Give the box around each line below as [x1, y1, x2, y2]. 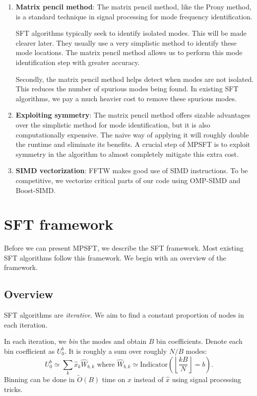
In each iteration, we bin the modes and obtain [4, 336, 147, 346]
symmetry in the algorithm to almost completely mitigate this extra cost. [15, 148, 239, 159]
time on [102, 374, 126, 385]
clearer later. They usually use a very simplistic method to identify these [15, 37, 237, 48]
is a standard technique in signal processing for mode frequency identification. [15, 11, 253, 21]
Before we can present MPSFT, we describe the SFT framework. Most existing [4, 243, 244, 253]
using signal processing [172, 374, 241, 385]
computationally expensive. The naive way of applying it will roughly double [15, 129, 249, 139]
